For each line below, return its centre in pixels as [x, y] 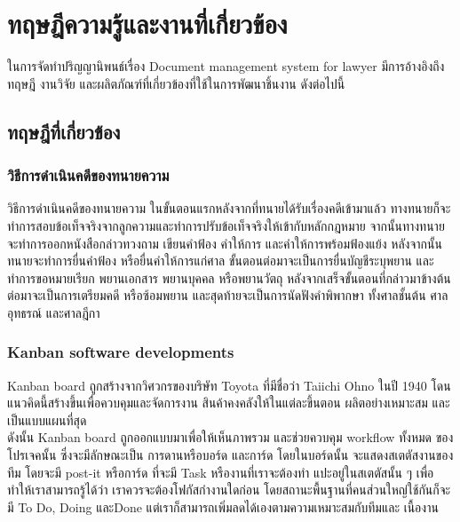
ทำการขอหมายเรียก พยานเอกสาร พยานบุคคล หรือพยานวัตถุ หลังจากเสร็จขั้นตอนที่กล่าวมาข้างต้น [229, 277]
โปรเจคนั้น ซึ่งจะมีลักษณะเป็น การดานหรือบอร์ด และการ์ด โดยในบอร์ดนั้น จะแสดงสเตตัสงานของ [230, 455]
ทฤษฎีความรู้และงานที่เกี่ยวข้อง [147, 24]
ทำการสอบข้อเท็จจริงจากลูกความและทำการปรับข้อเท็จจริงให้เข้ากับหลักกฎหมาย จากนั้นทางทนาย [226, 225]
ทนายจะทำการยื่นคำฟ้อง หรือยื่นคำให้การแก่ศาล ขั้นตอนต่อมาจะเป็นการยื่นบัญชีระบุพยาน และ [221, 261]
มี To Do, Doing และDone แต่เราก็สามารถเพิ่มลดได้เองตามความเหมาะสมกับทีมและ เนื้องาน [223, 506]
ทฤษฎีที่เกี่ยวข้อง [64, 131]
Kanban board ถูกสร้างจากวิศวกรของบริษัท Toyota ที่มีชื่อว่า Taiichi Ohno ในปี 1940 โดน [229, 385]
